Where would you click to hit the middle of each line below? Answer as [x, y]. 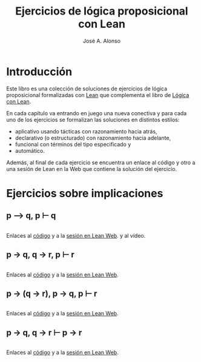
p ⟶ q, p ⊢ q [31, 216]
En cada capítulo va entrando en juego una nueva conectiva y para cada [97, 113]
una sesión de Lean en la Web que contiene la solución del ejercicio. [92, 169]
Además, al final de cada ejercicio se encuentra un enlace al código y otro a [101, 163]
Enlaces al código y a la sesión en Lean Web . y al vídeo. [76, 235]
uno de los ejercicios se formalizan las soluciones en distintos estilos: [93, 119]
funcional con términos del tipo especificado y [73, 144]
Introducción [39, 72]
